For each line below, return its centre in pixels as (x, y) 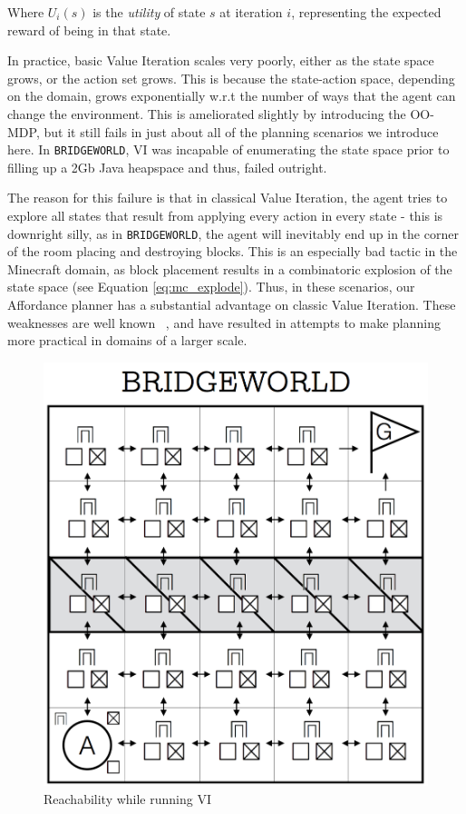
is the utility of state (149, 12)
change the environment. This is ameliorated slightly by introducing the (207, 113)
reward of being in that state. (89, 30)
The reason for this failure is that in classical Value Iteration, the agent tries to (228, 198)
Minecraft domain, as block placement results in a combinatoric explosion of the (230, 268)
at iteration (251, 12)
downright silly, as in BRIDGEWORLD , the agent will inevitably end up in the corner (233, 233)
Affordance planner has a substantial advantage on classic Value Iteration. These (232, 305)
